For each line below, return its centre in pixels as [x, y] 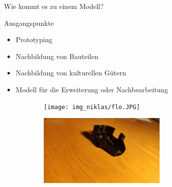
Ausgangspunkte [29, 23]
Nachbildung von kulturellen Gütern [71, 73]
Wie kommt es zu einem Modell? [54, 6]
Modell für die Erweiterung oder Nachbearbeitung [92, 89]
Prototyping [34, 39]
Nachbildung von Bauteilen [57, 56]
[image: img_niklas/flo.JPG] [92, 107]
